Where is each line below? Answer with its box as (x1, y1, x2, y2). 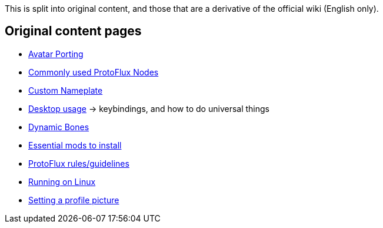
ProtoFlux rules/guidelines (28, 158, 129, 168)
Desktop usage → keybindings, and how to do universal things (28, 103, 269, 114)
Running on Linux (28, 176, 96, 187)
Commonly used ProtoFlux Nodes (28, 67, 159, 77)
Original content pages (5, 24, 142, 39)
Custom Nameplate (28, 85, 103, 95)
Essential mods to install (28, 140, 122, 150)
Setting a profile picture (28, 194, 119, 205)
